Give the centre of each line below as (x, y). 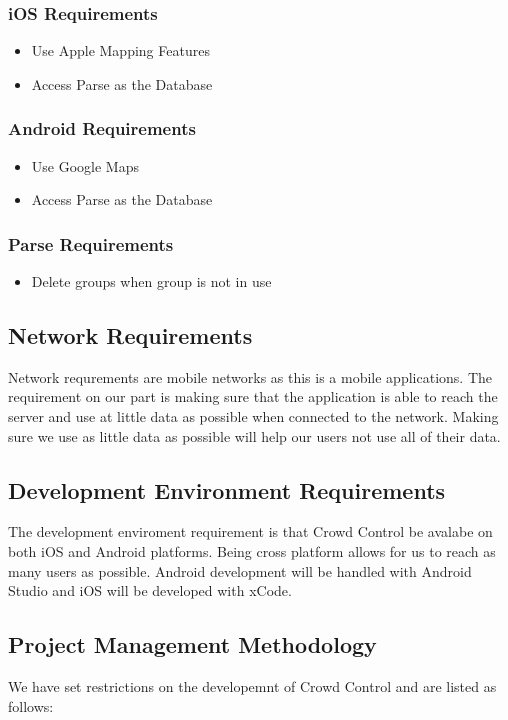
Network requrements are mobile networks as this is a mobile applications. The (250, 376)
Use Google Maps (85, 165)
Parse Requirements (91, 243)
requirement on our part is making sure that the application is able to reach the (253, 396)
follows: (31, 705)
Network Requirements (130, 335)
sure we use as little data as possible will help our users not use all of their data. (254, 435)
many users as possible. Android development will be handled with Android (240, 570)
